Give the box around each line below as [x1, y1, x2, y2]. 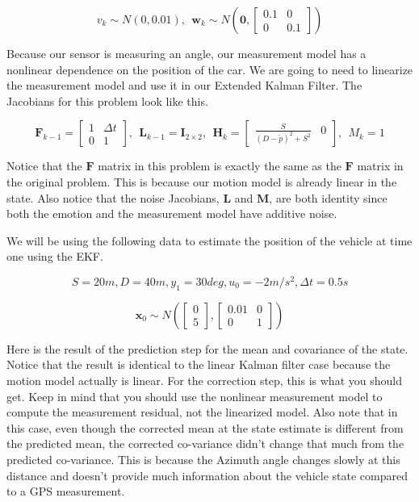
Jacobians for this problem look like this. [6, 92, 208, 109]
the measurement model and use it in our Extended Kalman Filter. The [6, 77, 362, 94]
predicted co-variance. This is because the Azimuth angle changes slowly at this [6, 450, 400, 467]
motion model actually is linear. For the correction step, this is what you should [6, 372, 402, 388]
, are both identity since [269, 189, 388, 206]
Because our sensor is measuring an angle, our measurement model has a [6, 45, 367, 61]
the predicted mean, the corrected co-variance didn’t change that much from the [6, 435, 404, 452]
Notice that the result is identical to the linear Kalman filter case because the [6, 356, 391, 373]
